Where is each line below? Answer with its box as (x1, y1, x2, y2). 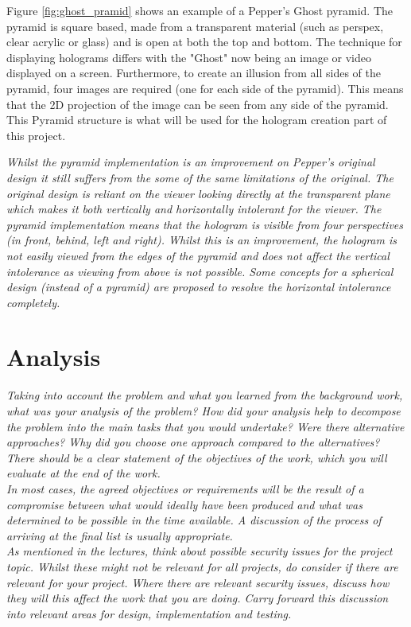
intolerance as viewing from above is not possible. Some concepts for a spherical (6, 263, 394, 279)
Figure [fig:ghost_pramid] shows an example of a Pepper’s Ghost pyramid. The (6, 2, 394, 18)
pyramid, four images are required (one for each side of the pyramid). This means (6, 80, 404, 96)
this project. (6, 127, 66, 143)
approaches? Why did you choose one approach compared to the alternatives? (6, 434, 380, 450)
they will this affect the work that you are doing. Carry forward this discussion (6, 590, 389, 606)
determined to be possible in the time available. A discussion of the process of (6, 512, 382, 528)
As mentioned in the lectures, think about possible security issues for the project (6, 543, 393, 559)
